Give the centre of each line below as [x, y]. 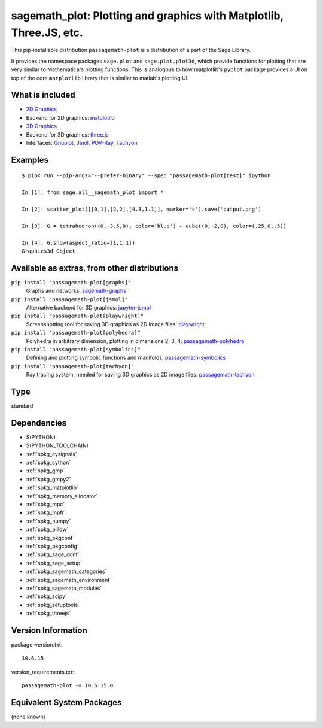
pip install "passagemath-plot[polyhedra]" [76, 333]
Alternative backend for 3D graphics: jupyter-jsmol [89, 307]
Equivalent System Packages [66, 703]
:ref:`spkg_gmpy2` [48, 479]
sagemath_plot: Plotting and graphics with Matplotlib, [147, 16]
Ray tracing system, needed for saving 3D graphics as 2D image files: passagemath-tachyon [140, 375]
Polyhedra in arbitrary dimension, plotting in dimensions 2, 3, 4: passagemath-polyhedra [135, 341]
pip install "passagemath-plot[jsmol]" [69, 299]
